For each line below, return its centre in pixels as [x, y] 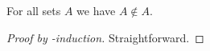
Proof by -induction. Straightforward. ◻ [105, 37]
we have [96, 10]
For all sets [34, 10]
